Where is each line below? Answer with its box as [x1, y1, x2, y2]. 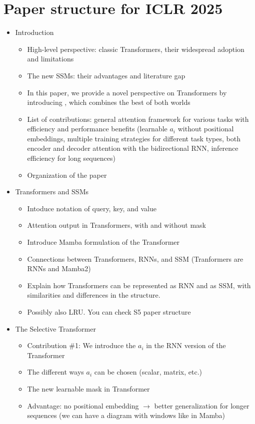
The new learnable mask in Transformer [27, 383, 150, 394]
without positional [177, 123, 234, 134]
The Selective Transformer [15, 323, 96, 334]
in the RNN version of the [146, 340, 226, 351]
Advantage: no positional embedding [27, 400, 139, 411]
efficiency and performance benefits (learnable [27, 123, 167, 134]
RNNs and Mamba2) [27, 263, 91, 274]
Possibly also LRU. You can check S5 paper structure [27, 307, 191, 317]
